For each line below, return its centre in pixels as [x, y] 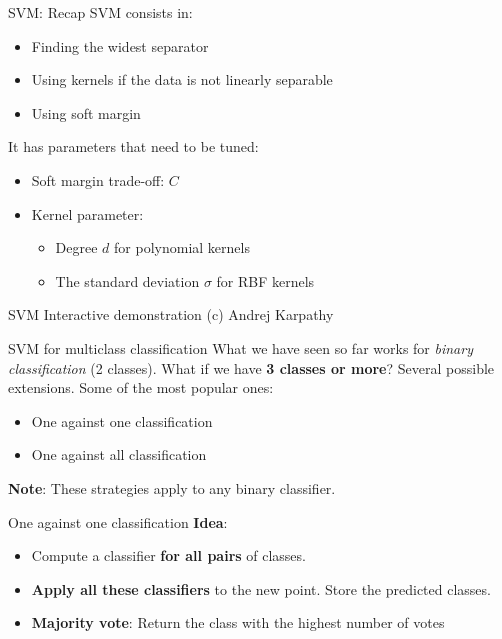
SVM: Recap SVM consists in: [100, 12]
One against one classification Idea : [118, 521]
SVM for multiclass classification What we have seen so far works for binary [240, 347]
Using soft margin [86, 112]
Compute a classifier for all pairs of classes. [168, 555]
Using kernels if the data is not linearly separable [182, 79]
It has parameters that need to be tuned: [133, 146]
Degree [76, 247]
